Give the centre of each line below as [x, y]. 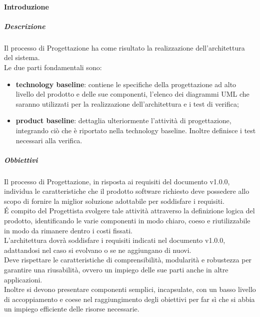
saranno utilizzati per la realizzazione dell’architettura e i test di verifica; [127, 103]
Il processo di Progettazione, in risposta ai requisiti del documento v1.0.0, [117, 181]
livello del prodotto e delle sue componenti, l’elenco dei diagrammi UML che [132, 94]
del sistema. [22, 57]
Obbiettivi [21, 160]
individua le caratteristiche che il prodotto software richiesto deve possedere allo [127, 191]
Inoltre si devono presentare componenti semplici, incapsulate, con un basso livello [130, 289]
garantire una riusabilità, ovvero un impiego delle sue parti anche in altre [116, 269]
